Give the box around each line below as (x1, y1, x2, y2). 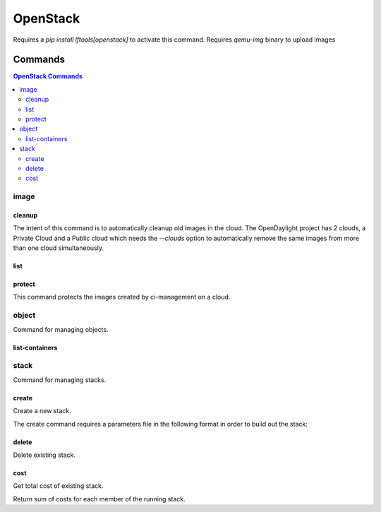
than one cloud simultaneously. (13, 244, 104, 252)
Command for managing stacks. (13, 375, 107, 384)
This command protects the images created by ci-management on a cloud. (13, 293, 231, 302)
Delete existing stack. (13, 451, 76, 459)
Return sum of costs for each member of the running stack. (13, 494, 186, 503)
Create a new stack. (13, 407, 71, 415)
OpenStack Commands (13, 72, 83, 81)
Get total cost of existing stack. (13, 482, 104, 490)
